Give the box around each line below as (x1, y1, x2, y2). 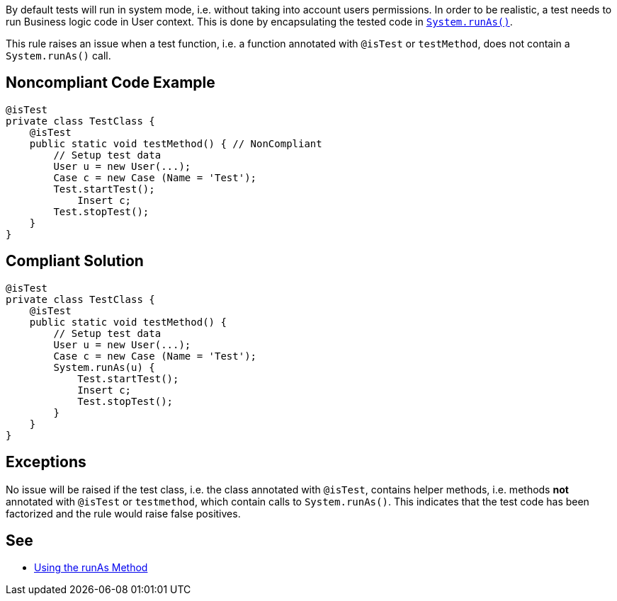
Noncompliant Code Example (6, 74, 215, 92)
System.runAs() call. (6, 50, 111, 62)
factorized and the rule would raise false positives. (6, 507, 241, 520)
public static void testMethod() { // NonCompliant (29, 137, 322, 149)
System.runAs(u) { (53, 361, 155, 373)
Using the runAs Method (34, 561, 148, 574)
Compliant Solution (6, 252, 144, 270)
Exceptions (6, 453, 86, 471)
